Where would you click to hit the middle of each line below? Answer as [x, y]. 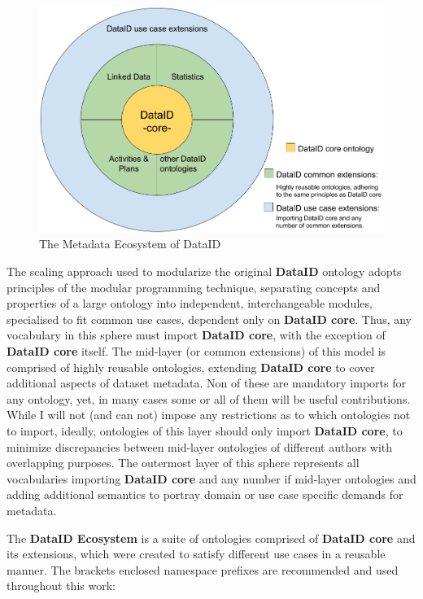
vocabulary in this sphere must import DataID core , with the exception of [196, 335]
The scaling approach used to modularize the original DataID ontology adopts [204, 271]
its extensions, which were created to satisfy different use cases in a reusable [196, 554]
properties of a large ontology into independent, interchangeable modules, [190, 303]
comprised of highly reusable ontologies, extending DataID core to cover [191, 367]
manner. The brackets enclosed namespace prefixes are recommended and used [203, 569]
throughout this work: [61, 586]
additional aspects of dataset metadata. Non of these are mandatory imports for [206, 383]
